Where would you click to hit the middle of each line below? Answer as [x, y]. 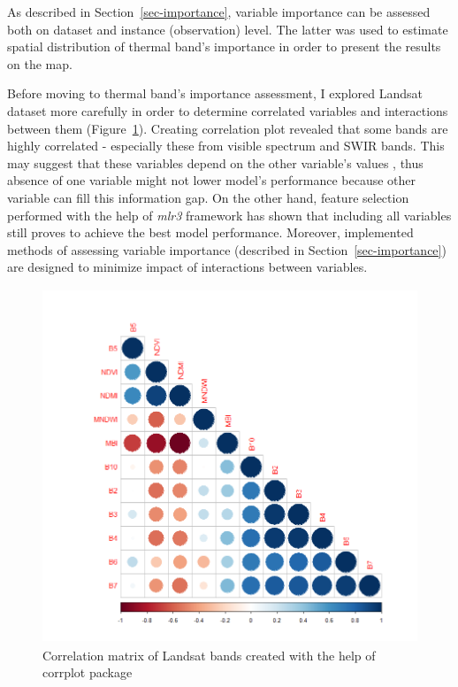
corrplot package [88, 672]
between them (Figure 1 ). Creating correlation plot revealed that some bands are [228, 128]
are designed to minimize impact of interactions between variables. [187, 267]
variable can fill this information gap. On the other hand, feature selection [208, 197]
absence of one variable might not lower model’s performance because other [211, 180]
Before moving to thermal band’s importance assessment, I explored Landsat [215, 93]
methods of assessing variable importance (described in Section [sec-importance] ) [227, 249]
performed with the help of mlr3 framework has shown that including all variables [229, 215]
